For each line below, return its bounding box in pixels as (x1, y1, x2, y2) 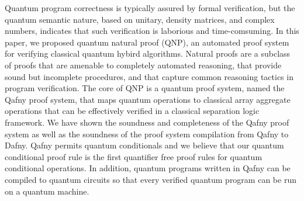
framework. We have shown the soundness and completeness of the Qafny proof (5, 116, 289, 128)
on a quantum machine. (5, 185, 89, 197)
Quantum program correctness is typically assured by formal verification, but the (5, 2, 295, 13)
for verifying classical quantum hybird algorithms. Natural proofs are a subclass (5, 47, 291, 60)
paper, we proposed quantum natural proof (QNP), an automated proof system (5, 36, 289, 48)
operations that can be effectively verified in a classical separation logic (5, 105, 260, 117)
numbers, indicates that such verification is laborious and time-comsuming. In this (5, 25, 299, 37)
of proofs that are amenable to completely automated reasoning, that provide (5, 58, 282, 71)
